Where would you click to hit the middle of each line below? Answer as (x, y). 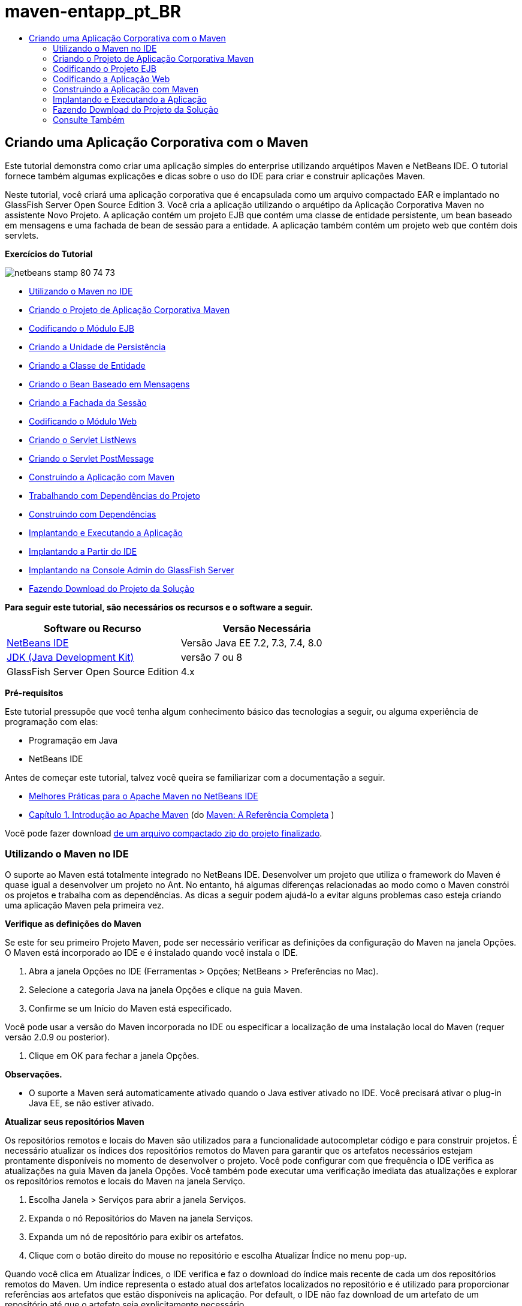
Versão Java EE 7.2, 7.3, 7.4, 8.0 (251, 643)
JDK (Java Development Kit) (70, 657)
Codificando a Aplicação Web (111, 79)
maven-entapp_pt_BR (93, 11)
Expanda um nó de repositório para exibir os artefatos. (136, 1237)
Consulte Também (89, 119)
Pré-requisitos (34, 693)
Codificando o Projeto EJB (105, 68)
